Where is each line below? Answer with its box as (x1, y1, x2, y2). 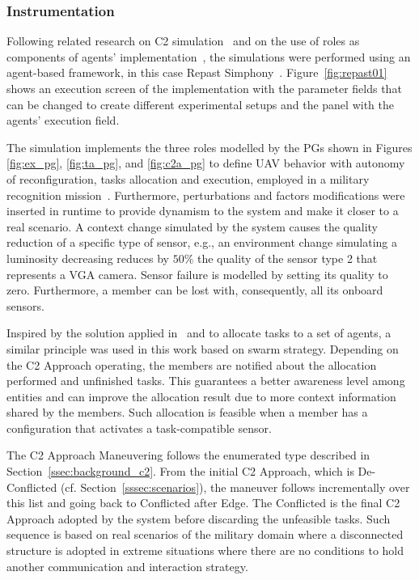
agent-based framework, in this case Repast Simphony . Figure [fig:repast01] (6, 64, 387, 81)
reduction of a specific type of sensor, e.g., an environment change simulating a (6, 234, 398, 251)
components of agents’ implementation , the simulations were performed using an (6, 48, 411, 65)
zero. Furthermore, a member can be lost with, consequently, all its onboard (6, 282, 383, 298)
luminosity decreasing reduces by (6, 249, 169, 266)
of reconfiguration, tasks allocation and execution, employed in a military (6, 170, 370, 187)
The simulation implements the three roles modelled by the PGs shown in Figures (6, 138, 413, 155)
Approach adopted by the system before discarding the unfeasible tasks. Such (6, 510, 391, 527)
